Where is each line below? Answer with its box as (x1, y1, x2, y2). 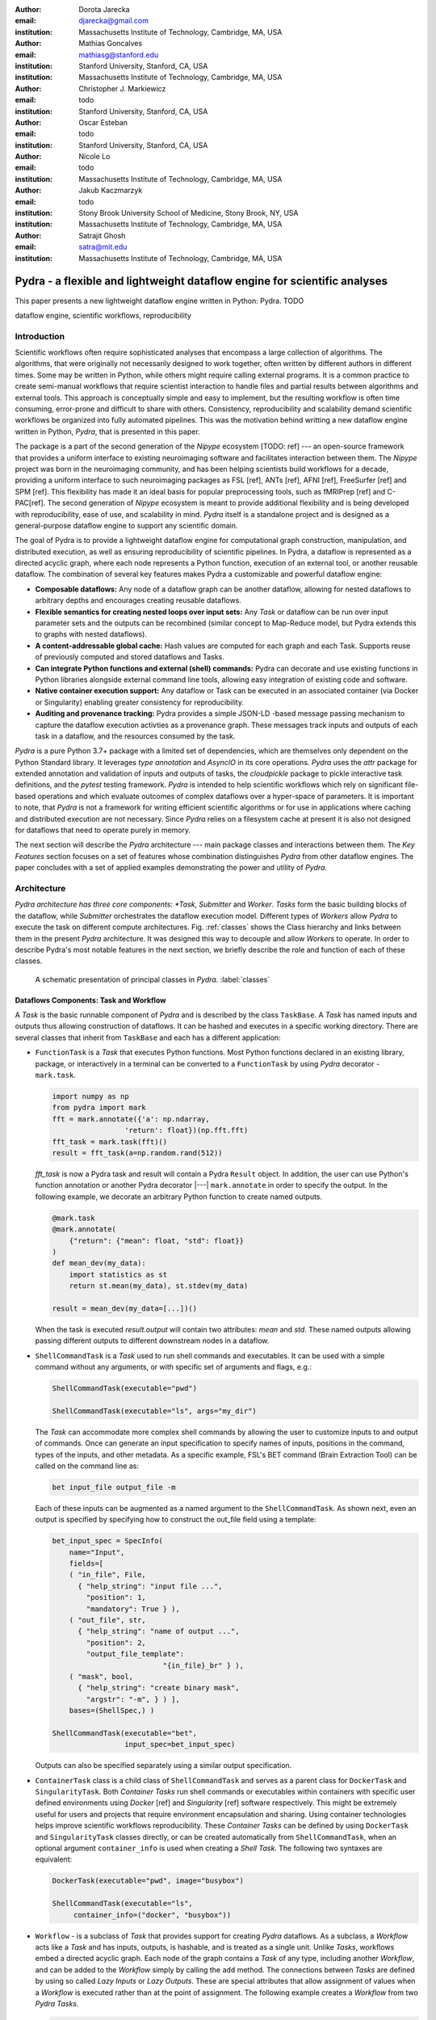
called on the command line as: (35, 1461, 140, 1471)
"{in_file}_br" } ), (162, 1660, 244, 1670)
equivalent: (35, 1854, 73, 1864)
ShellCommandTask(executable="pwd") (52, 1384, 198, 1393)
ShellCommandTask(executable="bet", (52, 1728, 198, 1737)
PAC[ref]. (15, 498, 46, 508)
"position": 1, (86, 1593, 147, 1602)
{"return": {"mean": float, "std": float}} (69, 1236, 244, 1245)
